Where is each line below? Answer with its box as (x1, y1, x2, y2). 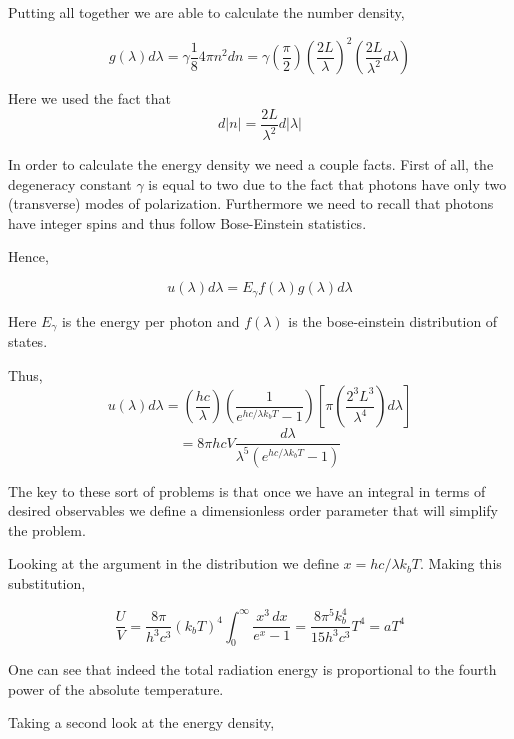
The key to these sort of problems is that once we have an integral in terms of (8, 480, 486, 501)
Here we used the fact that (8, 88, 172, 109)
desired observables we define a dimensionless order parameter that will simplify (8, 500, 498, 521)
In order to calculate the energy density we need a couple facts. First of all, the (8, 154, 494, 175)
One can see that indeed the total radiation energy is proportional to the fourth (8, 659, 497, 680)
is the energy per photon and (61, 310, 240, 331)
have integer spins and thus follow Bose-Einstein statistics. (8, 212, 367, 233)
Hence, (8, 246, 49, 267)
